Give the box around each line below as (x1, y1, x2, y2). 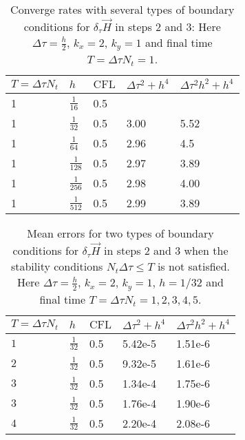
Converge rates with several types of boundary (10, 1, 235, 17)
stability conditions (10, 258, 103, 274)
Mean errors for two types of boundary (27, 225, 214, 242)
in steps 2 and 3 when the (103, 242, 228, 258)
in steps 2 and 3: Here (115, 18, 221, 34)
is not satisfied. (157, 258, 231, 274)
